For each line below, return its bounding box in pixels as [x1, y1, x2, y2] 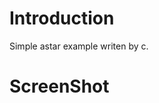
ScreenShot [9, 75, 110, 98]
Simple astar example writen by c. [9, 40, 149, 52]
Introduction [9, 7, 115, 30]
